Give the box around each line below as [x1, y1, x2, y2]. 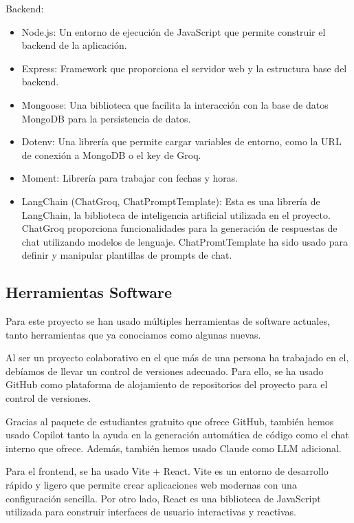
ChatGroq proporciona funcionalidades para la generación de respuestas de [21, 221, 338, 235]
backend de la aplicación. [21, 38, 127, 52]
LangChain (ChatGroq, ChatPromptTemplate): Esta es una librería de [21, 193, 320, 208]
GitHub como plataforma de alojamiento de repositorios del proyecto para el [5, 377, 328, 392]
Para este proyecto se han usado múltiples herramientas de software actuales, [5, 314, 330, 328]
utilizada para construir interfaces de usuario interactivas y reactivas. [5, 504, 296, 519]
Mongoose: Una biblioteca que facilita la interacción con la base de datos [21, 97, 329, 111]
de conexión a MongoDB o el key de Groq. [21, 147, 201, 162]
